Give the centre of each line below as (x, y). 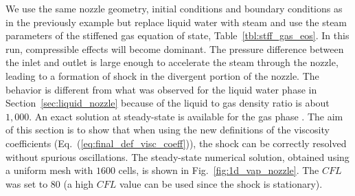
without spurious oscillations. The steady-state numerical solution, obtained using (177, 156)
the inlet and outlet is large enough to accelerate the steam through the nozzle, (172, 62)
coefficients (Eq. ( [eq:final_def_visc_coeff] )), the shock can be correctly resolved (176, 143)
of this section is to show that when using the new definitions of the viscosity (168, 130)
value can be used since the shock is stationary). (221, 183)
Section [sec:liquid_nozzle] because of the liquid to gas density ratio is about (168, 103)
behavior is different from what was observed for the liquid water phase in (161, 89)
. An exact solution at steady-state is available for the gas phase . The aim (186, 116)
